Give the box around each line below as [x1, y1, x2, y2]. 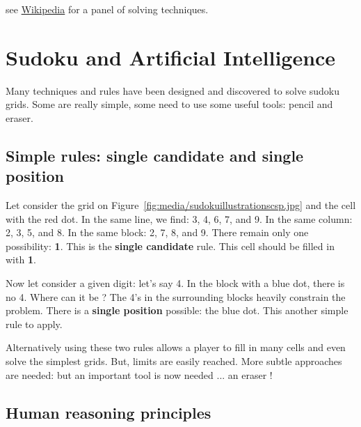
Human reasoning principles [6, 401, 211, 423]
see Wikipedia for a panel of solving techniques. [6, 2, 209, 16]
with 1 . [6, 252, 36, 267]
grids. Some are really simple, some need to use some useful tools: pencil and [6, 97, 333, 111]
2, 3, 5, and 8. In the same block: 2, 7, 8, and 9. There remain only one [6, 225, 309, 240]
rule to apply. [6, 316, 63, 331]
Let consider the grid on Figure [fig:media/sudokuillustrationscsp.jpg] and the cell [6, 198, 356, 212]
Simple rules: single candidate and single [6, 144, 304, 166]
